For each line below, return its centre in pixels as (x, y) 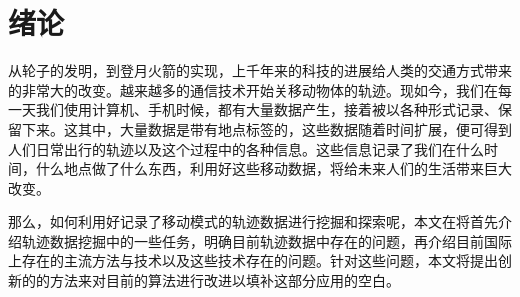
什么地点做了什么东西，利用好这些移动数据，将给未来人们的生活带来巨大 (273, 168)
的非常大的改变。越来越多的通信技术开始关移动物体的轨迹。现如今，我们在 (253, 89)
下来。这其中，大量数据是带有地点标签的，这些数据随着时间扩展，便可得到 (266, 128)
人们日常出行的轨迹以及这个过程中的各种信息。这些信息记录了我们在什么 (246, 148)
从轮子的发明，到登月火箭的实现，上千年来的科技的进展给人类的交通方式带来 (260, 70)
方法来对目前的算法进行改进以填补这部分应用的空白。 (224, 280)
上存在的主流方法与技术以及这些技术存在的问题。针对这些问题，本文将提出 (253, 260)
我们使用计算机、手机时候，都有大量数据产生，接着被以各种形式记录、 (266, 109)
